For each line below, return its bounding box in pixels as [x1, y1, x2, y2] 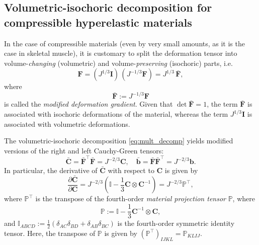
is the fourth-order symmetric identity [117, 218, 235, 228]
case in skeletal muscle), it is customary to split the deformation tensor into [4, 48, 237, 58]
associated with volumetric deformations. [4, 118, 130, 129]
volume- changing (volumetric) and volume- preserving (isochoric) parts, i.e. [4, 57, 233, 68]
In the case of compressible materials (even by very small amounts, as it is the [4, 38, 245, 48]
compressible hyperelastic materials [4, 14, 192, 30]
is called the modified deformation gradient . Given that [4, 99, 173, 109]
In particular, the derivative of [4, 165, 98, 176]
